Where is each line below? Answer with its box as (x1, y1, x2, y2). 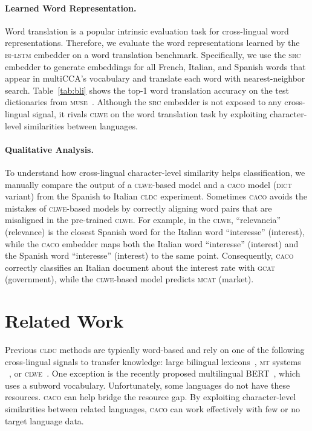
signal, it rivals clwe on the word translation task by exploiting (32, 107, 267, 120)
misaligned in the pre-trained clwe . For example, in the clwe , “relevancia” (5, 213, 281, 226)
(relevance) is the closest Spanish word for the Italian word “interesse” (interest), (5, 225, 305, 238)
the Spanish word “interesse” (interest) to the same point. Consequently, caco (5, 249, 294, 262)
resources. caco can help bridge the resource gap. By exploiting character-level (5, 390, 296, 403)
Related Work (5, 308, 124, 333)
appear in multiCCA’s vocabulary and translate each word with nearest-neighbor (5, 72, 305, 85)
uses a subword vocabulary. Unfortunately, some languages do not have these (5, 378, 290, 391)
